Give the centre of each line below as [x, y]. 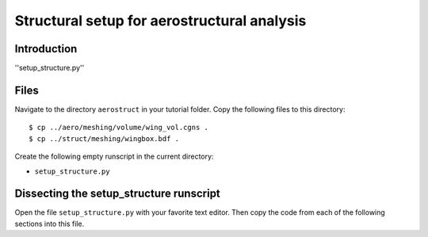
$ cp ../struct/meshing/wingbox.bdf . [104, 138]
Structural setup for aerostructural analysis [160, 21]
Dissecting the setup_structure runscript [118, 194]
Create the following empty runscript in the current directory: [114, 157]
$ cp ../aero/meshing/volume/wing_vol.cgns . [119, 128]
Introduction [46, 49]
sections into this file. [50, 224]
